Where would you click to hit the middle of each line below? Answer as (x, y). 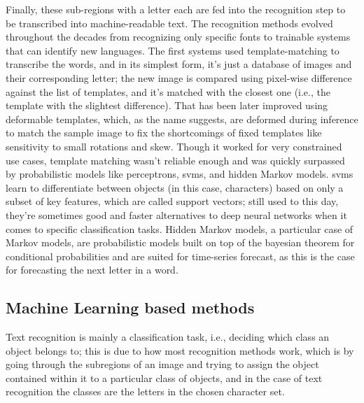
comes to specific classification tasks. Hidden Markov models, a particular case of (180, 228)
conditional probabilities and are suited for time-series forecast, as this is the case (180, 256)
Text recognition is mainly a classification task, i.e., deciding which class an (168, 337)
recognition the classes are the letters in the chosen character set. (145, 391)
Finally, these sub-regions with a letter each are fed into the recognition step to (176, 9)
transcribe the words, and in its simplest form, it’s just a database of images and (179, 64)
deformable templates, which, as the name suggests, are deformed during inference (182, 119)
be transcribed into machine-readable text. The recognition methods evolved (169, 23)
